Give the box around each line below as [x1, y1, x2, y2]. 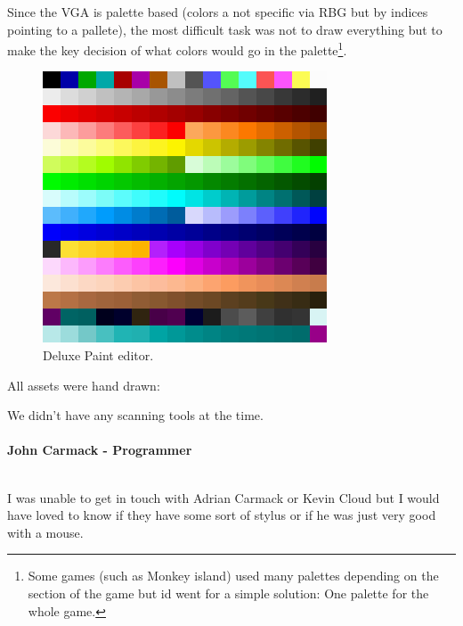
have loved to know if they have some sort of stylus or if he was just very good [7, 506, 436, 524]
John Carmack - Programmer [7, 441, 192, 459]
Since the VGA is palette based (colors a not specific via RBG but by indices [7, 3, 428, 21]
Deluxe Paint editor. [43, 346, 154, 365]
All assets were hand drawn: [7, 375, 160, 394]
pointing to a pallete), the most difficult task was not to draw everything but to [7, 20, 443, 38]
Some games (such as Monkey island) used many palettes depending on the [28, 566, 439, 585]
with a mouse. [7, 523, 84, 541]
